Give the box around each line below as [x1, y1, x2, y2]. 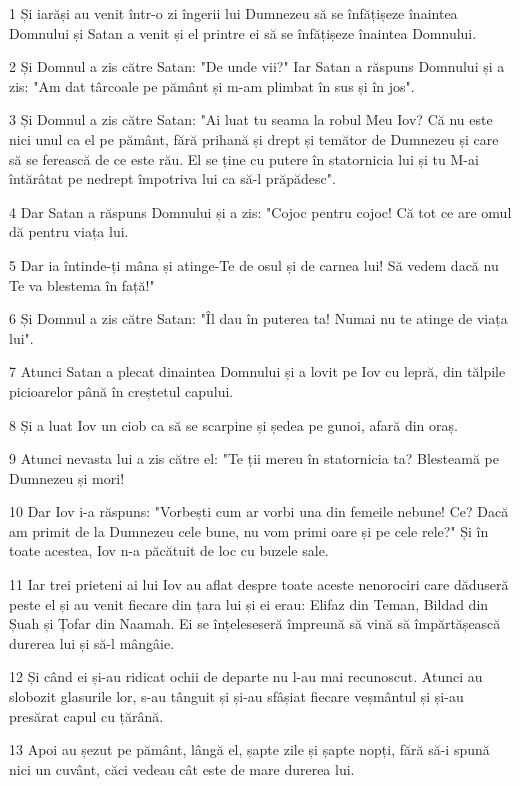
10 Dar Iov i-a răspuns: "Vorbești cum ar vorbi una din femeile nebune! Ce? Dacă [9, 501, 509, 522]
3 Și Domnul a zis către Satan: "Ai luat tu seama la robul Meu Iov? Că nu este [9, 109, 493, 130]
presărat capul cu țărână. [9, 705, 164, 726]
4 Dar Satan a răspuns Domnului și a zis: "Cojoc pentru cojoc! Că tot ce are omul [9, 201, 512, 222]
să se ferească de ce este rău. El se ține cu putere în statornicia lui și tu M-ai [9, 148, 479, 169]
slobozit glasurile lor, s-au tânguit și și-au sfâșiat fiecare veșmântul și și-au [9, 686, 464, 707]
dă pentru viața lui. [9, 221, 129, 242]
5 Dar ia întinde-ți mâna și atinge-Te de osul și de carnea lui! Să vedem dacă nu [9, 254, 499, 275]
